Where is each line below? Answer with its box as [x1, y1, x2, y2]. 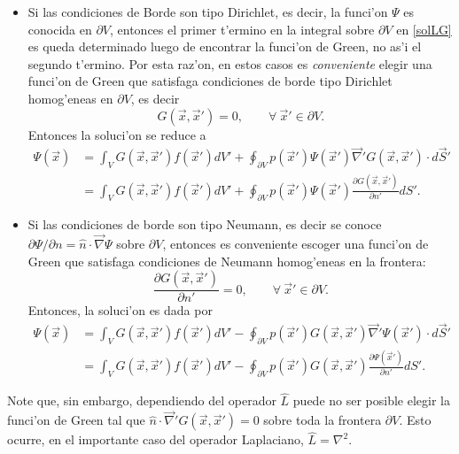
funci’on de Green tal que [7, 411, 145, 429]
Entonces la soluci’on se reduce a [27, 125, 206, 143]
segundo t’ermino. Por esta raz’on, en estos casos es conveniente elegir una [27, 54, 432, 73]
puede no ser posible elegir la [292, 391, 450, 410]
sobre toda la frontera [263, 411, 382, 429]
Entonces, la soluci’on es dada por [27, 301, 213, 319]
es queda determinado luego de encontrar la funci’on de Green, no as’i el [27, 37, 422, 56]
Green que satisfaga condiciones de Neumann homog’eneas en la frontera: [27, 251, 426, 270]
